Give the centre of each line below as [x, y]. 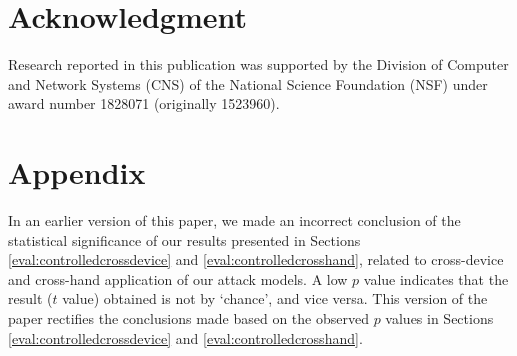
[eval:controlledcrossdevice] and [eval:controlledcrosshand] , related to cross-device [256, 259]
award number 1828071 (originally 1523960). [144, 103]
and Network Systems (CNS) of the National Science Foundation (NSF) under [248, 83]
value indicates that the [436, 278]
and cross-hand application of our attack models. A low [178, 278]
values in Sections [439, 318]
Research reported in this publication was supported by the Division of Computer [258, 64]
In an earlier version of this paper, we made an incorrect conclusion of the [234, 220]
